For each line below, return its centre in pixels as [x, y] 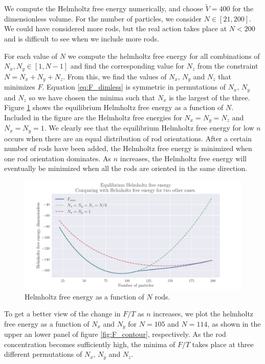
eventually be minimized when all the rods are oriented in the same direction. [126, 168]
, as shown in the [234, 323]
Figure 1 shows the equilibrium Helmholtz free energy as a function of [114, 107]
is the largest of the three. [209, 97]
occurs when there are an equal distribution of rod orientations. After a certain [128, 138]
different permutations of [43, 354]
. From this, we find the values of [115, 76]
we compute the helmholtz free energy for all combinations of [164, 56]
